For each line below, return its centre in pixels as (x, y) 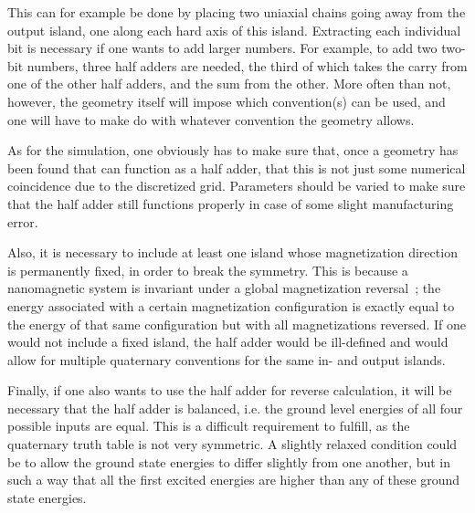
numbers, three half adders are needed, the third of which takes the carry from (247, 65)
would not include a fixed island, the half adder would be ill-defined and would (228, 342)
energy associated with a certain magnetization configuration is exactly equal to (231, 305)
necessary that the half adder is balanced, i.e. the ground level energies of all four (235, 408)
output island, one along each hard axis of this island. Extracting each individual (234, 30)
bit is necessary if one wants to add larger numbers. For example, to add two (222, 48)
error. (23, 221)
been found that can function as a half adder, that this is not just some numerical (237, 168)
